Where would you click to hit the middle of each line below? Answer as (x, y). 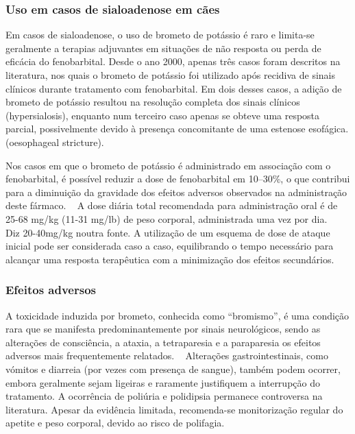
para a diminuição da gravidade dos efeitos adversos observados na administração (176, 192)
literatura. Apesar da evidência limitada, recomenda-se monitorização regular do (174, 409)
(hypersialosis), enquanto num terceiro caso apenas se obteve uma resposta (163, 115)
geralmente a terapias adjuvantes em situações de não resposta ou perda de (163, 48)
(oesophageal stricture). (55, 142)
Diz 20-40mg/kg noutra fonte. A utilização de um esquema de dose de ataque (168, 232)
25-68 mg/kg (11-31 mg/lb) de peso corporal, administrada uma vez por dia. (167, 218)
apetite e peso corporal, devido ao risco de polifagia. (115, 423)
